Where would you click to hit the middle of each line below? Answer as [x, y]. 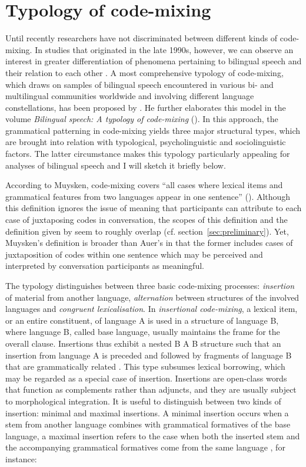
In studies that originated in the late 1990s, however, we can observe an [164, 49]
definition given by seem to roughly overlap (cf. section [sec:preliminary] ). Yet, [147, 231]
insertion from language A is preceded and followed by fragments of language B [149, 355]
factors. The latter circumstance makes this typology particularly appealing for [148, 154]
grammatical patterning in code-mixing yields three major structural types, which [153, 130]
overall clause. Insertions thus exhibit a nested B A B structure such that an [143, 343]
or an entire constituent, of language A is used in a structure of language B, [142, 320]
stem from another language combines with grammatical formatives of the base [148, 424]
